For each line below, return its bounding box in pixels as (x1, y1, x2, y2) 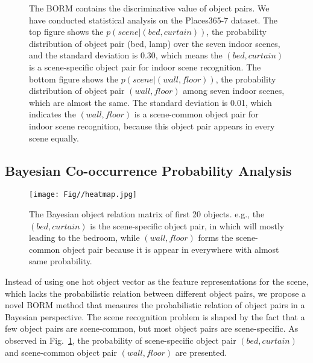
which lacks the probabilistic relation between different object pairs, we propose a (5, 287, 306, 299)
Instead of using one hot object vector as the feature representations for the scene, (5, 275, 309, 287)
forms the (198, 231, 233, 244)
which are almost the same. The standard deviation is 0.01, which (29, 96, 272, 108)
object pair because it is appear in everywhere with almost (62, 243, 279, 255)
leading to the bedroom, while (29, 231, 140, 244)
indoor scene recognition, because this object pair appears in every (29, 119, 275, 132)
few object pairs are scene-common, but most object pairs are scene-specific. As (5, 322, 299, 335)
